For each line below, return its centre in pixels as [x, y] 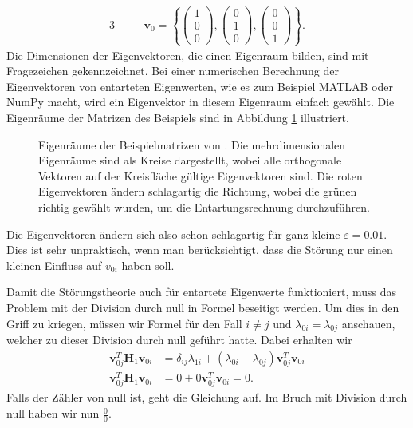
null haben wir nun [53, 413]
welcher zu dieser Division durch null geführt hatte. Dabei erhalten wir [179, 340]
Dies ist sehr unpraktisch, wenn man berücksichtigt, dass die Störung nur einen [200, 250]
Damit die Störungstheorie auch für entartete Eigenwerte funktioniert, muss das [202, 292]
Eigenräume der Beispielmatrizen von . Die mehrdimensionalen [192, 144]
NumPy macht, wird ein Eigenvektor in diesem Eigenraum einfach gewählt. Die [201, 102]
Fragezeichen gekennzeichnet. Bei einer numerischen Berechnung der [173, 71]
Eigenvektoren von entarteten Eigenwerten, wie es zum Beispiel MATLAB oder [200, 86]
